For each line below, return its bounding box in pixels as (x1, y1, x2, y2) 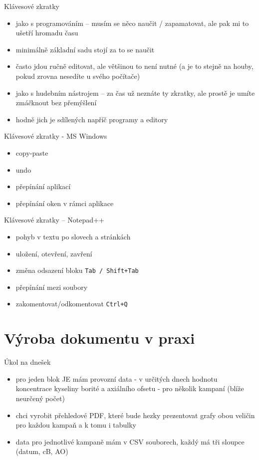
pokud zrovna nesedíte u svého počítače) (15, 70, 140, 81)
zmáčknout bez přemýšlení (15, 97, 97, 108)
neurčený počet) (15, 393, 65, 403)
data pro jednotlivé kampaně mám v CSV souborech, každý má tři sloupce (15, 436, 245, 447)
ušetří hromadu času (15, 27, 78, 38)
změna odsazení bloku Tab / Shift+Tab (15, 265, 139, 275)
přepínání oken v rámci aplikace (15, 198, 114, 208)
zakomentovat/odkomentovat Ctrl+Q (15, 298, 128, 309)
